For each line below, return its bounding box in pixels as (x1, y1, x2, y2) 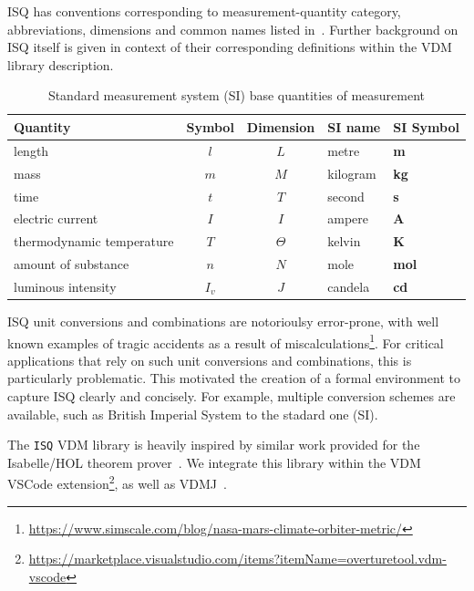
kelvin (327, 232, 361, 251)
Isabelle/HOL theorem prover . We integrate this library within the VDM (7, 452, 421, 472)
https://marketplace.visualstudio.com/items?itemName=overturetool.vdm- (28, 549, 447, 568)
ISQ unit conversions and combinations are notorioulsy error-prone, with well (7, 311, 439, 330)
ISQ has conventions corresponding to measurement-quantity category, (7, 2, 401, 20)
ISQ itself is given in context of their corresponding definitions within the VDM (7, 37, 452, 57)
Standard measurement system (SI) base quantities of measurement (47, 86, 426, 105)
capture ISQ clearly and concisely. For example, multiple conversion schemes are (7, 387, 456, 405)
